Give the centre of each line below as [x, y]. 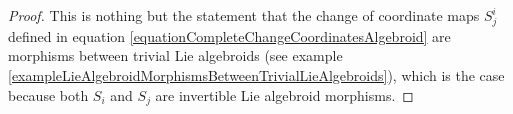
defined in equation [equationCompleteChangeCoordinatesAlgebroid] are [229, 35]
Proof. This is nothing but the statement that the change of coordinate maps [244, 15]
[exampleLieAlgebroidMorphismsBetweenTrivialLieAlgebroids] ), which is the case [256, 74]
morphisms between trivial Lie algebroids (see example [175, 55]
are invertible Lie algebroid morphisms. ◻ [284, 94]
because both [48, 94]
